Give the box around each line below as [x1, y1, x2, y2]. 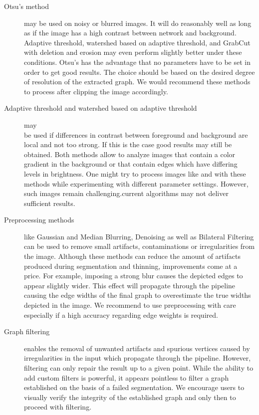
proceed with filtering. [24, 402, 92, 412]
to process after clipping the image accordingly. [24, 86, 168, 96]
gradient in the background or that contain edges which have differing [24, 159, 238, 169]
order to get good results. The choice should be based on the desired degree [24, 66, 255, 77]
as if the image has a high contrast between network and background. [24, 27, 237, 38]
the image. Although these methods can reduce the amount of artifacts [24, 251, 241, 261]
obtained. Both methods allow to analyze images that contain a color [24, 149, 236, 159]
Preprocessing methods [4, 214, 74, 225]
